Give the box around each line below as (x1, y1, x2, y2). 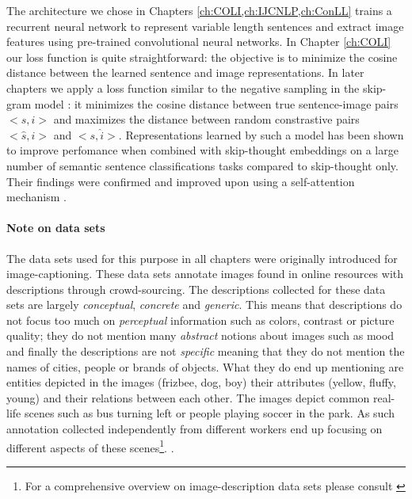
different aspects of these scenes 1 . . (6, 436, 174, 455)
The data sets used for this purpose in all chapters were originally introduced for (6, 249, 398, 266)
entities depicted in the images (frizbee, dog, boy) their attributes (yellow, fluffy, (6, 374, 396, 390)
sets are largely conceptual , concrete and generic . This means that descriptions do (6, 296, 402, 313)
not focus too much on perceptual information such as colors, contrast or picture (6, 311, 395, 328)
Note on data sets (6, 219, 105, 236)
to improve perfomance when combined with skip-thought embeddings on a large (6, 142, 399, 158)
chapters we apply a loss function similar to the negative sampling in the (6, 79, 360, 96)
